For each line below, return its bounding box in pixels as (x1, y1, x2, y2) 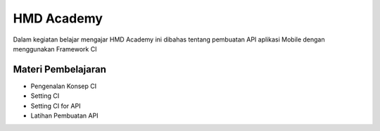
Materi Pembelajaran (13, 63, 107, 75)
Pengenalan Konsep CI (30, 82, 97, 90)
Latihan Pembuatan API (30, 111, 99, 120)
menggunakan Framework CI (13, 44, 97, 53)
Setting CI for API (30, 101, 81, 110)
